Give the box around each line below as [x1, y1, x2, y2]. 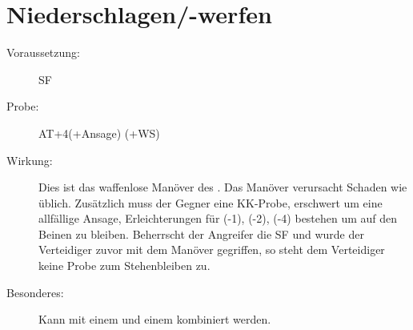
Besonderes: [6, 284, 64, 300]
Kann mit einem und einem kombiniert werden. [38, 311, 271, 328]
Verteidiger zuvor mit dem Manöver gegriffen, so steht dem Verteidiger [38, 241, 385, 258]
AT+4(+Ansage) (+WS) [38, 124, 160, 141]
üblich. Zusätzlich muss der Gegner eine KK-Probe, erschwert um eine [38, 194, 383, 211]
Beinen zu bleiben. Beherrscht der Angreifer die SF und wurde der [38, 225, 364, 242]
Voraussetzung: [6, 44, 80, 61]
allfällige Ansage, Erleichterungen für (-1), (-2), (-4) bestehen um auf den [38, 210, 398, 227]
